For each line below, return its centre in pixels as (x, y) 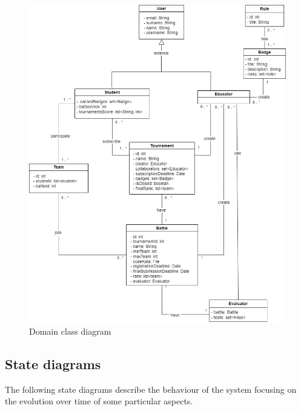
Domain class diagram (70, 331)
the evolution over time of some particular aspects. (99, 401)
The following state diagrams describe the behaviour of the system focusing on (151, 389)
